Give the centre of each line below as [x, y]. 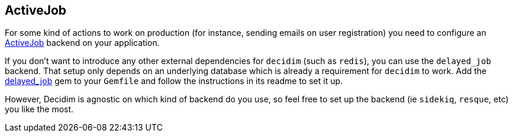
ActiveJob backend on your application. [82, 43]
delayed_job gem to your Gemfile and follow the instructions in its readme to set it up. [174, 81]
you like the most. [39, 109]
